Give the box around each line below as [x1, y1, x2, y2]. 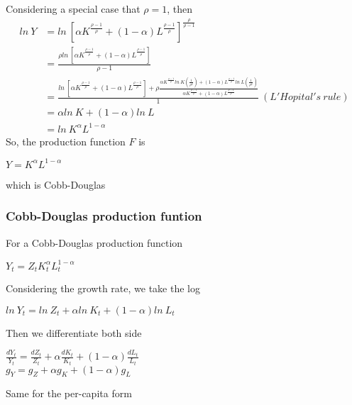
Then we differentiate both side [6, 325, 142, 340]
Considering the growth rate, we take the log [6, 281, 200, 296]
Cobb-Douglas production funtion [6, 207, 202, 225]
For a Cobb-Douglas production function [6, 235, 183, 250]
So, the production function [6, 133, 126, 148]
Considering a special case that [6, 1, 141, 16]
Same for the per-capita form [6, 386, 132, 401]
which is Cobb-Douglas [6, 177, 106, 192]
